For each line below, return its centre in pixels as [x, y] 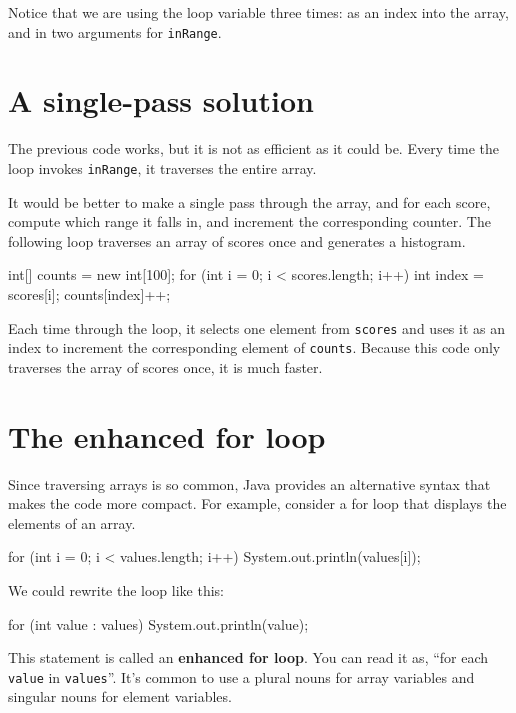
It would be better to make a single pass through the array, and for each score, [249, 201]
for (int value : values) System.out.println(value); [158, 623]
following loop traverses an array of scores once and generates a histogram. [237, 240]
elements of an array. [72, 522]
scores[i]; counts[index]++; [89, 294]
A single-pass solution [161, 100]
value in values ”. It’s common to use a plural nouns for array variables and [241, 676]
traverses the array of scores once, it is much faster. [165, 366]
